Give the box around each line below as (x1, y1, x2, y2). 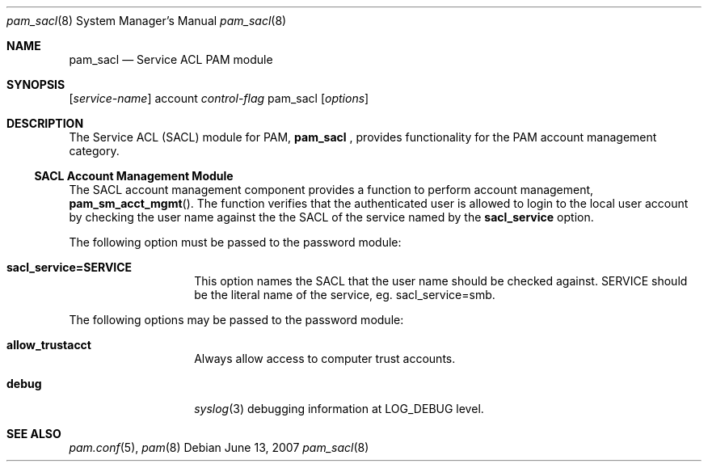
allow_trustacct (6, 338, 91, 352)
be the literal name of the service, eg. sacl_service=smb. (194, 288, 495, 301)
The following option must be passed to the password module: (69, 235, 402, 249)
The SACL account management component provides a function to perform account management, (69, 183, 594, 196)
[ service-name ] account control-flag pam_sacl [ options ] (69, 91, 369, 105)
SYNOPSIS (6, 78, 65, 91)
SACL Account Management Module (34, 169, 234, 183)
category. (69, 144, 120, 158)
